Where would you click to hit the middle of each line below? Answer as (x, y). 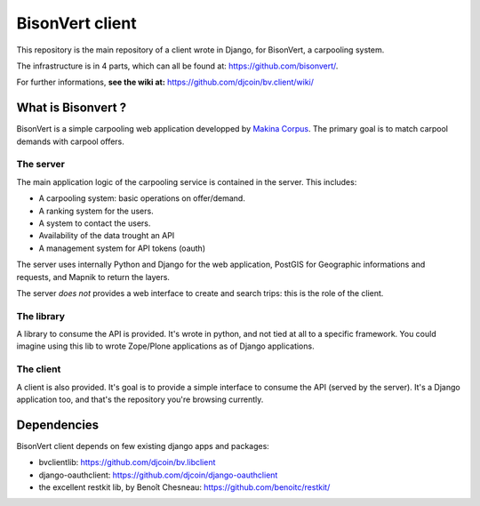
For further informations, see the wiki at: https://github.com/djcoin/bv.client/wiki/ (165, 82)
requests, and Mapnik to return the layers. (93, 277)
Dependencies (58, 425)
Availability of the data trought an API (107, 236)
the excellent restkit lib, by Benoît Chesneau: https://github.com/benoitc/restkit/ (184, 487)
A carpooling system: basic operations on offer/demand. (142, 198)
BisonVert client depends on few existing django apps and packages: (143, 446)
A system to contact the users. (95, 223)
